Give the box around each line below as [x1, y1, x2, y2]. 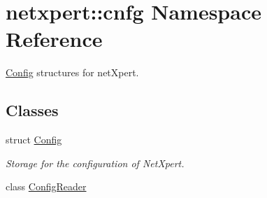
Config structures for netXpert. [6, 65, 139, 80]
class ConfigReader [6, 179, 87, 194]
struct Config [6, 132, 62, 147]
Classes [6, 99, 59, 121]
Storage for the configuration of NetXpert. [6, 155, 185, 170]
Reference [6, 24, 103, 53]
